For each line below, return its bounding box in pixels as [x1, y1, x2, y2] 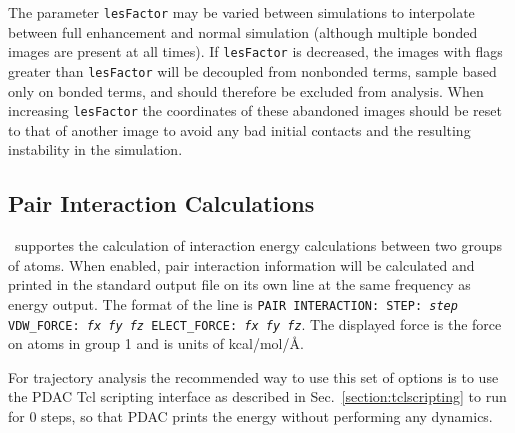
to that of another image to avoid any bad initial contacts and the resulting [8, 119, 471, 140]
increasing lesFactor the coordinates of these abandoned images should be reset [8, 100, 502, 121]
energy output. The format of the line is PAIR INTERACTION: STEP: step [8, 293, 458, 314]
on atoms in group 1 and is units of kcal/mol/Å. [8, 333, 304, 354]
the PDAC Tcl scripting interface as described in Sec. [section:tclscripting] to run [8, 386, 507, 407]
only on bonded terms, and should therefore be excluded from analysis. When [8, 80, 484, 101]
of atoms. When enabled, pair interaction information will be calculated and [8, 254, 475, 275]
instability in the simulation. [8, 139, 183, 160]
